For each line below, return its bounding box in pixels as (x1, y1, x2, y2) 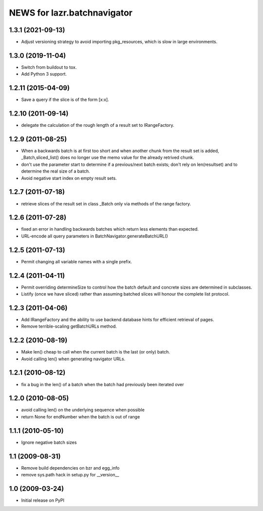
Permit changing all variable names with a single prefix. (21, 258, 132, 264)
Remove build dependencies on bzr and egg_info (21, 465, 120, 471)
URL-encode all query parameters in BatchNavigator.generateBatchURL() (21, 233, 168, 239)
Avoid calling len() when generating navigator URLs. (21, 356, 126, 362)
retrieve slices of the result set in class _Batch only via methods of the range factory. (21, 200, 191, 207)
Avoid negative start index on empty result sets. (21, 175, 117, 181)
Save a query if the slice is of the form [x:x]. (21, 97, 109, 102)
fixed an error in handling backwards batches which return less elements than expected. (21, 226, 199, 232)
